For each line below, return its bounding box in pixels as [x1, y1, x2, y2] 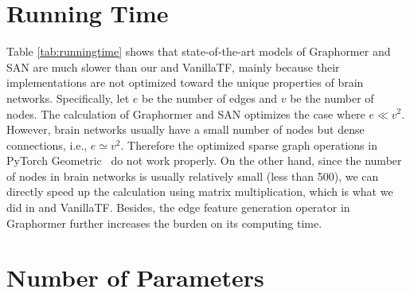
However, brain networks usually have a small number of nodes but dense [6, 121, 365, 138]
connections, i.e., [6, 136, 88, 153]
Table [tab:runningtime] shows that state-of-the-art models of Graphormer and [6, 43, 391, 60]
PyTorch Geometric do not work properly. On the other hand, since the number [6, 152, 402, 169]
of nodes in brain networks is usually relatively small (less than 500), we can [6, 167, 379, 184]
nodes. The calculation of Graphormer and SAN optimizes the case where [6, 105, 365, 122]
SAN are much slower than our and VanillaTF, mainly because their [6, 58, 340, 75]
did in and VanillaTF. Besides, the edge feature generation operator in [6, 199, 350, 216]
